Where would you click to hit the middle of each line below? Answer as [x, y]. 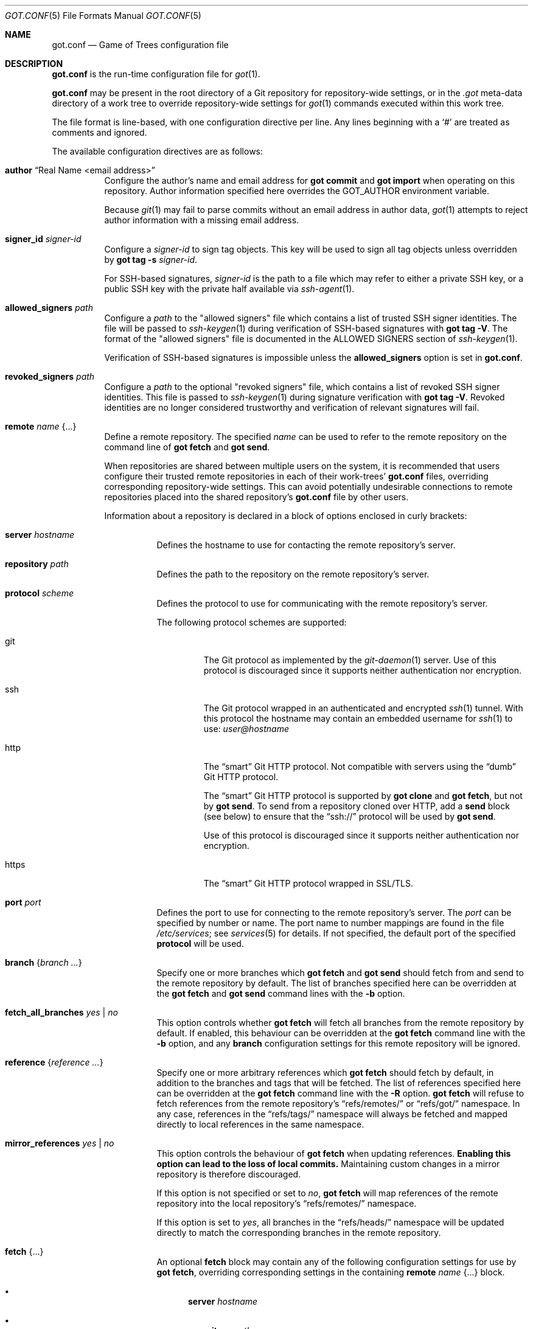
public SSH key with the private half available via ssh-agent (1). [229, 289]
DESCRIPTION [34, 64]
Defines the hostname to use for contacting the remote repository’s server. [306, 545]
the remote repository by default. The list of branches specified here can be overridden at [336, 983]
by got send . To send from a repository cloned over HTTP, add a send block [357, 806]
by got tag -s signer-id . [151, 260]
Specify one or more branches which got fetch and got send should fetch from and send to [340, 973]
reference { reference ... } [54, 1062]
